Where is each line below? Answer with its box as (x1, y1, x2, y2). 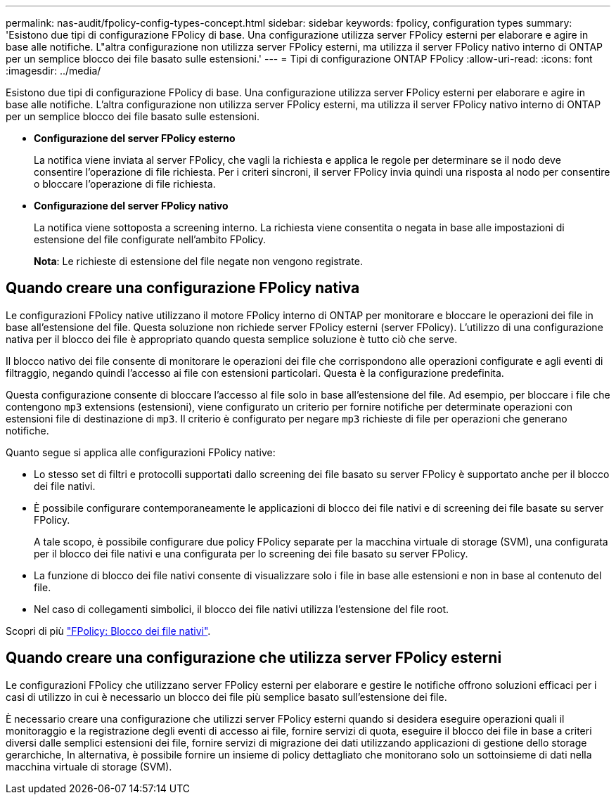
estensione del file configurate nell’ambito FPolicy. (34, 233, 267, 245)
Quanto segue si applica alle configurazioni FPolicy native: (6, 446, 276, 458)
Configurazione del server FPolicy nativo (34, 200, 229, 212)
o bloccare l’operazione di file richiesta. (34, 178, 216, 190)
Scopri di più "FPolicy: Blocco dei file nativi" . (6, 624, 211, 637)
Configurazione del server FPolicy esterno (34, 132, 236, 144)
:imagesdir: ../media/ (6, 65, 101, 77)
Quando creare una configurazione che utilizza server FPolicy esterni (6, 649, 502, 667)
